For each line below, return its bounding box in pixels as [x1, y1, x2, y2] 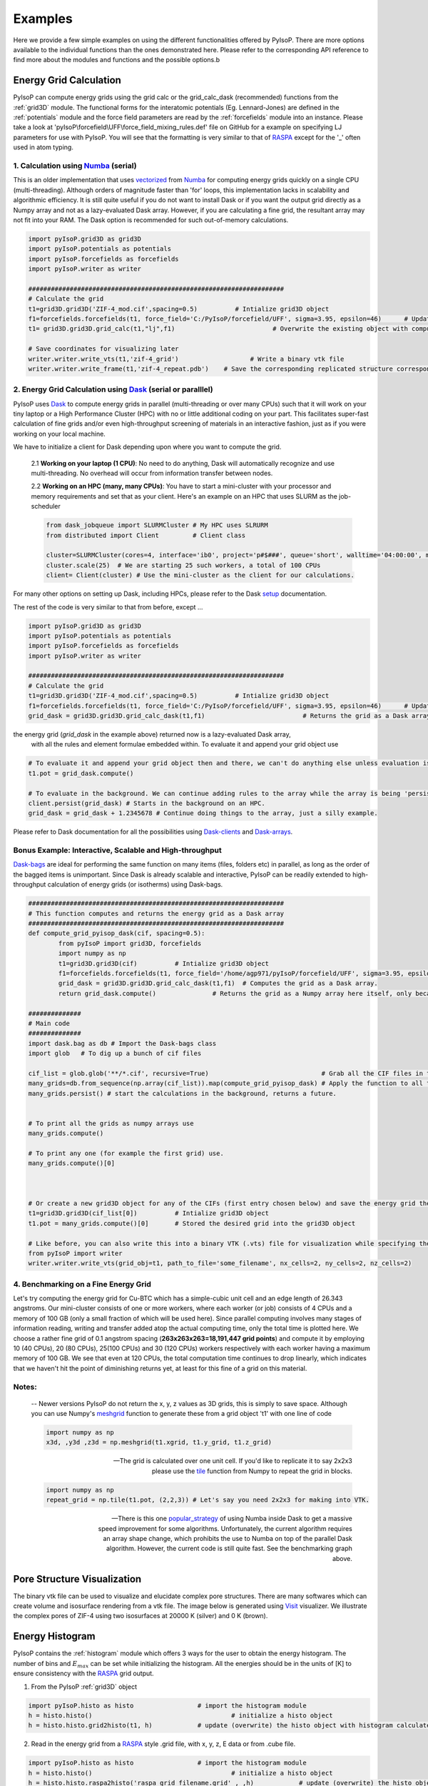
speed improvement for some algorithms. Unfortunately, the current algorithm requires [98, 1524, 352, 1532]
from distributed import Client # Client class [46, 531, 246, 539]
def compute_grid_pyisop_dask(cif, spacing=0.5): [28, 929, 205, 937]
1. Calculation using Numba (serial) [13, 161, 137, 171]
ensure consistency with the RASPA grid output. [13, 1669, 154, 1678]
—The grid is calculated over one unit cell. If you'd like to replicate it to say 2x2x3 [113, 1457, 352, 1465]
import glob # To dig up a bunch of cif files [28, 1049, 202, 1057]
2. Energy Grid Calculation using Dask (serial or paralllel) [13, 384, 213, 394]
